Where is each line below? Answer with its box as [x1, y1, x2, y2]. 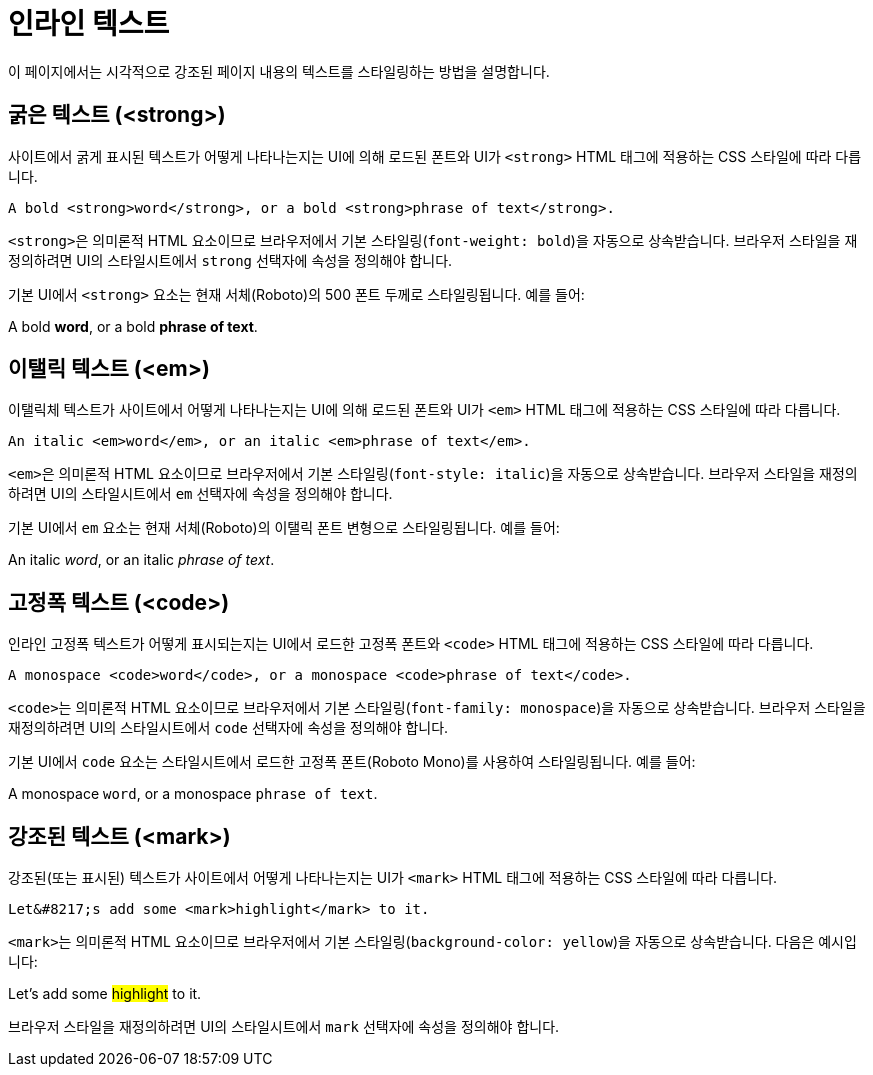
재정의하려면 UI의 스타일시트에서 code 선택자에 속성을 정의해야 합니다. [8, 719, 449, 737]
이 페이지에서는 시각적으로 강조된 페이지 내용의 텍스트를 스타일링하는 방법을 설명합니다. [8, 62, 550, 80]
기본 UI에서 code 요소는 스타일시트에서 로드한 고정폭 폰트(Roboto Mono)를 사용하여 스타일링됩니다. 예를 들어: [8, 753, 696, 771]
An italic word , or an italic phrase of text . [8, 551, 275, 569]
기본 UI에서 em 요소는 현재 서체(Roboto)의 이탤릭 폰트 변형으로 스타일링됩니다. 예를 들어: [8, 519, 560, 537]
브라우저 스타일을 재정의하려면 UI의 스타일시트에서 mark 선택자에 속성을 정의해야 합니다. [8, 1018, 560, 1036]
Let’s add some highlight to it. [8, 985, 202, 1003]
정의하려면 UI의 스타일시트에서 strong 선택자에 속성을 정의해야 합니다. [8, 251, 453, 269]
